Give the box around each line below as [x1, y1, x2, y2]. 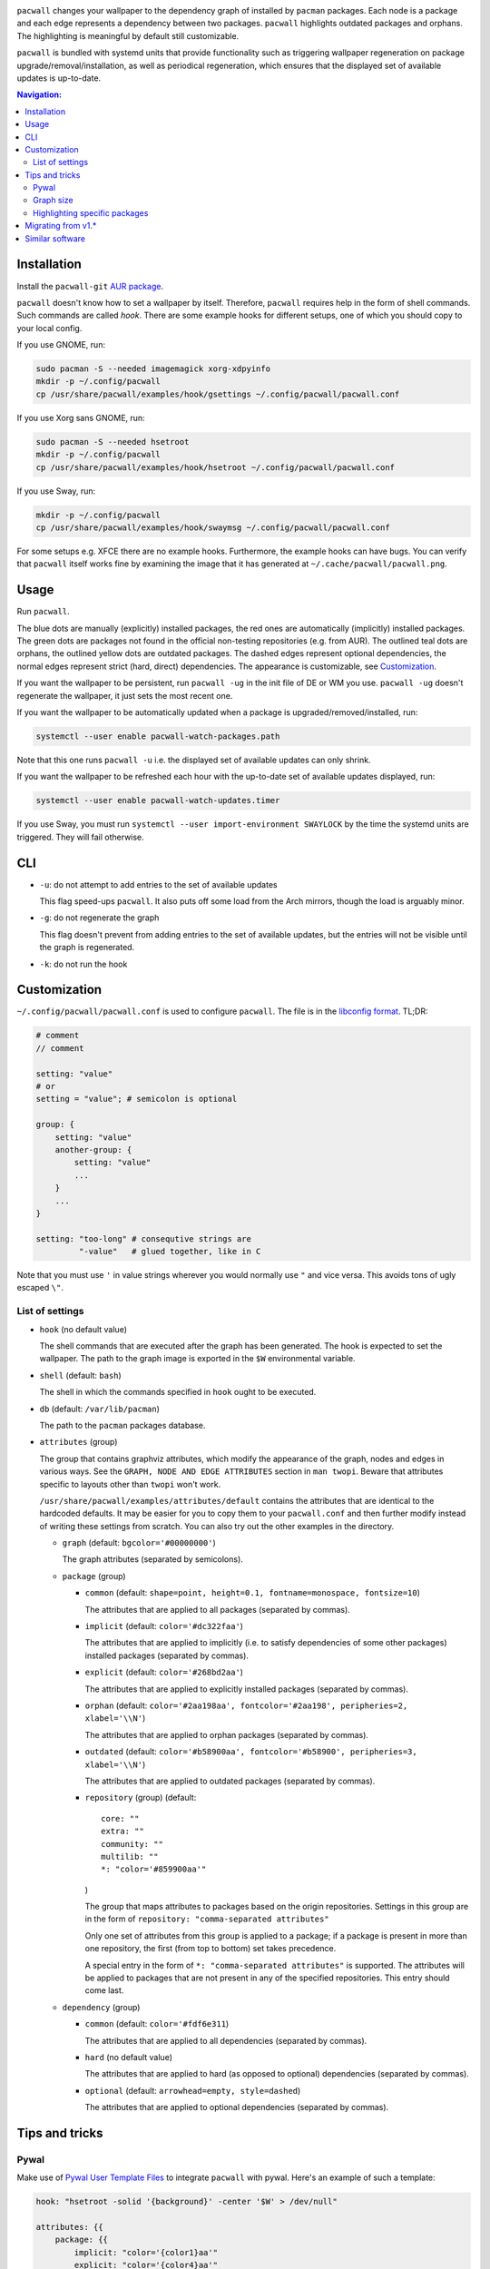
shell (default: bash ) [39, 1370, 122, 1380]
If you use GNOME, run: [16, 339, 106, 350]
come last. [84, 1985, 124, 1996]
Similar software [24, 232, 86, 244]
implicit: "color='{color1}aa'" [73, 2247, 218, 2257]
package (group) [62, 1570, 126, 1581]
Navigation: [16, 89, 63, 100]
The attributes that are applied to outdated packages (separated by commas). [84, 1775, 376, 1786]
